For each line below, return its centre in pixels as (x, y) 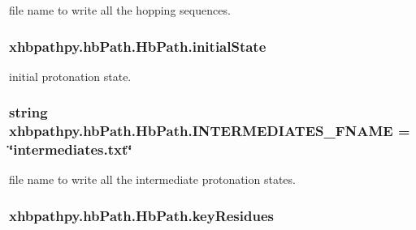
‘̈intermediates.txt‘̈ (71, 149)
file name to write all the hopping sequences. (120, 10)
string (28, 112)
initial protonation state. (70, 76)
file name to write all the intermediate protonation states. (152, 179)
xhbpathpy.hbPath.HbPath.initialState (138, 46)
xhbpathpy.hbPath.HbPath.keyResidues (141, 215)
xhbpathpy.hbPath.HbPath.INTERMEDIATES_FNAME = (210, 131)
